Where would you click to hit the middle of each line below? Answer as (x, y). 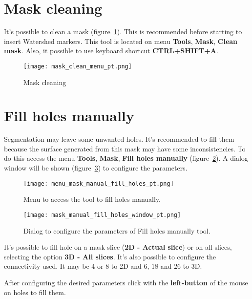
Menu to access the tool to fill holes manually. (92, 199)
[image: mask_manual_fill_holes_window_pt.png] (102, 215)
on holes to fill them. (35, 292)
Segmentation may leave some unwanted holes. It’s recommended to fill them (119, 139)
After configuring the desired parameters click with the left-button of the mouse (126, 282)
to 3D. (192, 266)
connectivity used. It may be (47, 266)
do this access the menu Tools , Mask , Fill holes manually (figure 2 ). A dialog (126, 158)
